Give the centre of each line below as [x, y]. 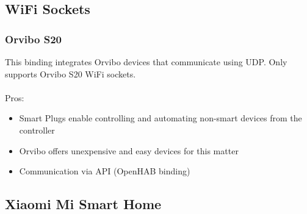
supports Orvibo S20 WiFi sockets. [70, 73]
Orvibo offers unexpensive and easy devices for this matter [129, 150]
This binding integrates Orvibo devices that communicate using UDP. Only [146, 62]
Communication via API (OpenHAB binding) [105, 171]
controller [37, 130]
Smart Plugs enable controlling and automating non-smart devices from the [161, 118]
